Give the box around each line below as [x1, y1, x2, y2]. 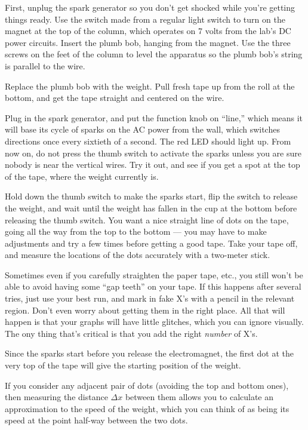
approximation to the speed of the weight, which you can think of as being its [5, 402, 289, 414]
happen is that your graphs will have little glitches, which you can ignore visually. [5, 315, 304, 328]
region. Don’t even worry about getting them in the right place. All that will [5, 303, 285, 316]
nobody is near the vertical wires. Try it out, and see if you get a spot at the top [5, 158, 300, 171]
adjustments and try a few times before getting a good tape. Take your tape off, [5, 236, 298, 249]
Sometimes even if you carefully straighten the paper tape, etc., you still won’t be [5, 268, 303, 281]
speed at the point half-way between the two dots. [5, 414, 188, 426]
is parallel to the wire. [5, 59, 85, 72]
